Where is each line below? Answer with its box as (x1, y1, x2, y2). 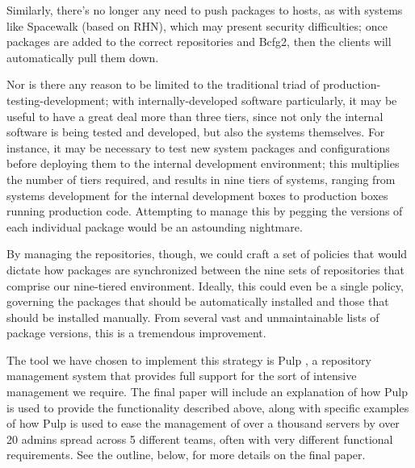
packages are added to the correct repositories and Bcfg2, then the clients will (6, 33, 392, 50)
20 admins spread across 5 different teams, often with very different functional (6, 430, 393, 447)
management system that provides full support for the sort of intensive (6, 367, 357, 384)
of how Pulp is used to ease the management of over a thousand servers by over (6, 415, 400, 432)
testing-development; (6, 91, 109, 108)
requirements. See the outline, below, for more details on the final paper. (6, 446, 366, 463)
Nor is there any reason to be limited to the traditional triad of (6, 76, 320, 93)
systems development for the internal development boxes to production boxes (6, 186, 388, 203)
